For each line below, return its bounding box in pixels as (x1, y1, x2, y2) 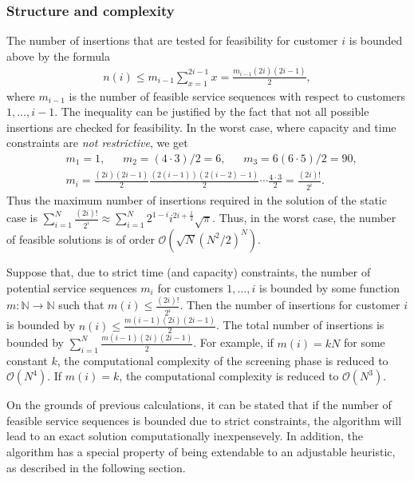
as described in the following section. (6, 459, 186, 475)
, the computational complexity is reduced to (119, 368, 339, 384)
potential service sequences (6, 279, 137, 296)
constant (6, 352, 48, 368)
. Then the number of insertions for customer (179, 296, 400, 313)
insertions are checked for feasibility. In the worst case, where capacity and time (6, 118, 396, 135)
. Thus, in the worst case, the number (212, 209, 396, 226)
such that (58, 296, 104, 313)
